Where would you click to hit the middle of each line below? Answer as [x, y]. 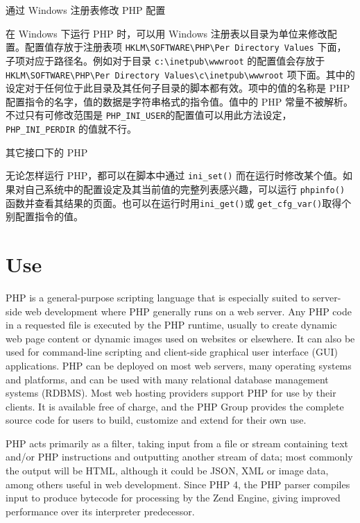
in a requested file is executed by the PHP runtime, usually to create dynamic [171, 325]
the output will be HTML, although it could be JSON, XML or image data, [167, 471]
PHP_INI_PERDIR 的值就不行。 [71, 128]
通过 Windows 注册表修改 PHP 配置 [86, 10]
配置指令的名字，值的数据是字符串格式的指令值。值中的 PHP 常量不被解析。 [179, 101]
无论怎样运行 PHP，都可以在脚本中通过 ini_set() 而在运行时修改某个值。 [174, 175]
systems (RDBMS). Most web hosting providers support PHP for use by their [171, 393]
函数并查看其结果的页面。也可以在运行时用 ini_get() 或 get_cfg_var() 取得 [174, 202]
